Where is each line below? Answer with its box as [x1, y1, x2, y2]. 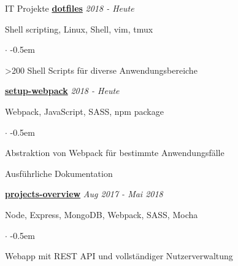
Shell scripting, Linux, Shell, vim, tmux [5, 22, 153, 35]
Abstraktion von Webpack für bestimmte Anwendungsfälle [5, 146, 225, 159]
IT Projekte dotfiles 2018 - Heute [5, 2, 134, 14]
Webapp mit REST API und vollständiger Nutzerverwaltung [5, 249, 233, 262]
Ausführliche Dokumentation [5, 166, 113, 179]
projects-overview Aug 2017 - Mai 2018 [5, 187, 163, 200]
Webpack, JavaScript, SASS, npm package [5, 104, 164, 117]
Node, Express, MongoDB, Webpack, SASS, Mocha [5, 208, 198, 221]
